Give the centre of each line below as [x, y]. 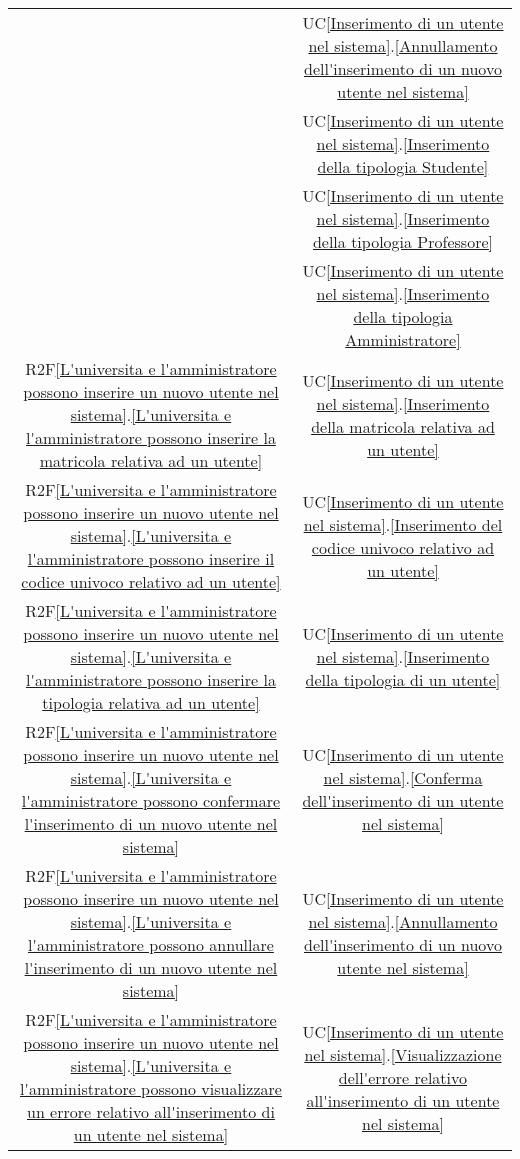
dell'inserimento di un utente [403, 800]
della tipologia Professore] [402, 241]
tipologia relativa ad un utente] [151, 702]
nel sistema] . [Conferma [403, 777]
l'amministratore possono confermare [151, 800]
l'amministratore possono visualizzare [151, 1088]
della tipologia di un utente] [403, 679]
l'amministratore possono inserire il [151, 558]
